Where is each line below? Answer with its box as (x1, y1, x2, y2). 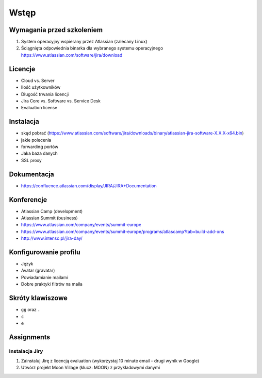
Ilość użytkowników (21, 84, 61, 90)
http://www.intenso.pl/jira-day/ (21, 235, 82, 241)
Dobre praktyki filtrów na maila (21, 281, 82, 287)
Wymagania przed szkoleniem (9, 26, 103, 34)
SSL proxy (21, 157, 42, 163)
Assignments (9, 333, 50, 341)
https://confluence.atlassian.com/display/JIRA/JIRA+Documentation (21, 182, 157, 189)
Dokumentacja (9, 170, 54, 178)
